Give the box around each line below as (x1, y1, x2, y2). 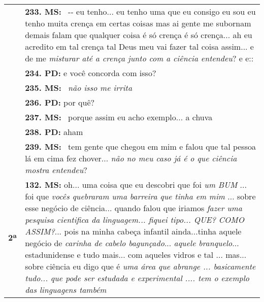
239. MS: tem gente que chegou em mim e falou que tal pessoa (25, 141, 256, 152)
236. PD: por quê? (25, 96, 95, 108)
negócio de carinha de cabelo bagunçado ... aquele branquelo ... (25, 237, 239, 249)
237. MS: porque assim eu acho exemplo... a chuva (25, 111, 213, 123)
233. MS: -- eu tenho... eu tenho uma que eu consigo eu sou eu (25, 6, 256, 17)
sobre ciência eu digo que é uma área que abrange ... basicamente (25, 260, 256, 272)
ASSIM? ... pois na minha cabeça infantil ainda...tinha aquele (25, 225, 242, 237)
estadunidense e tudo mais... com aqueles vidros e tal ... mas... (25, 249, 247, 260)
